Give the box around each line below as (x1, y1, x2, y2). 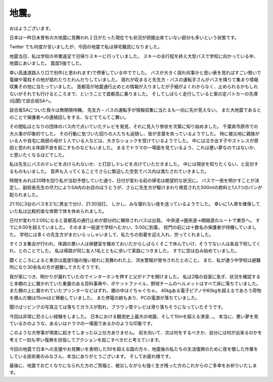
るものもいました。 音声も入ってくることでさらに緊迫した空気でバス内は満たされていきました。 (9, 168, 209, 174)
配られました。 (9, 191, 40, 197)
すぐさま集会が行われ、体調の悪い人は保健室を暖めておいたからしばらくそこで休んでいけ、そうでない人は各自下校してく (9, 241, 261, 247)
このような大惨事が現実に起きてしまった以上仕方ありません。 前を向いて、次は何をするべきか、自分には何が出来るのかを (9, 329, 262, 336)
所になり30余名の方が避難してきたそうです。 (9, 264, 103, 270)
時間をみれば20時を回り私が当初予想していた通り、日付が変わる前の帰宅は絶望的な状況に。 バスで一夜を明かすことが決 (9, 177, 260, 183)
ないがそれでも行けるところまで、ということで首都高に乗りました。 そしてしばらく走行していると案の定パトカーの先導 (9, 91, 258, 97)
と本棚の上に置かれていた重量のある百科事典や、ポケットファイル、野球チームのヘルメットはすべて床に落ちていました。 (9, 281, 261, 287)
